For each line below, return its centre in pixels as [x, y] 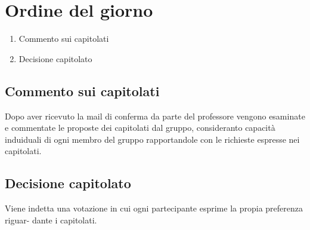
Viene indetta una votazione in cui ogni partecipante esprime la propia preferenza [154, 208]
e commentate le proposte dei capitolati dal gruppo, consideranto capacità [140, 128]
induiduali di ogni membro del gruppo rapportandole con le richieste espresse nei [152, 139]
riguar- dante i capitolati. [51, 220]
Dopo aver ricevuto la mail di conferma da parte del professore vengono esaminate [155, 116]
